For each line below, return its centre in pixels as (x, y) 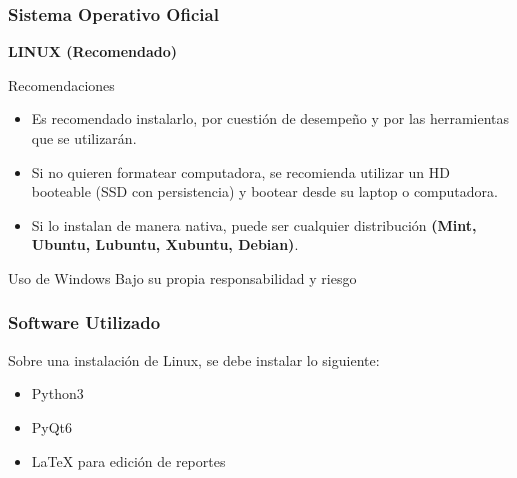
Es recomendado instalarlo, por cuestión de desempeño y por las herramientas (270, 118)
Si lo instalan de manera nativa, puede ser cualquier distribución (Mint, (254, 224)
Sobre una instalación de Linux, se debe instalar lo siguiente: (194, 359)
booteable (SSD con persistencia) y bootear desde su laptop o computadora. (264, 191)
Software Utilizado (84, 322)
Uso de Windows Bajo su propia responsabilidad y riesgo (182, 277)
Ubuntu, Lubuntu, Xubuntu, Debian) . (165, 244)
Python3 (57, 393)
